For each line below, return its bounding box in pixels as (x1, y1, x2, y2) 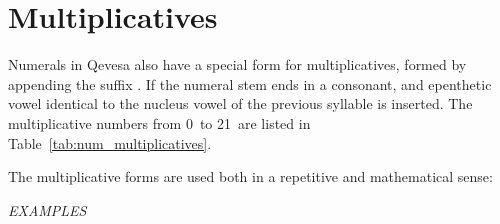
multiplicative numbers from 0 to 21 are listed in (8, 112, 311, 133)
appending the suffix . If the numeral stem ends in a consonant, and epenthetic (8, 73, 492, 94)
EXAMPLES (8, 199, 87, 220)
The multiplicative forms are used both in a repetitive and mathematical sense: (8, 166, 493, 187)
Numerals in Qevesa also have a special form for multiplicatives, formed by (8, 54, 467, 75)
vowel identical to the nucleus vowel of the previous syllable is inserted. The (8, 93, 473, 114)
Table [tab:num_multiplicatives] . (8, 132, 212, 153)
